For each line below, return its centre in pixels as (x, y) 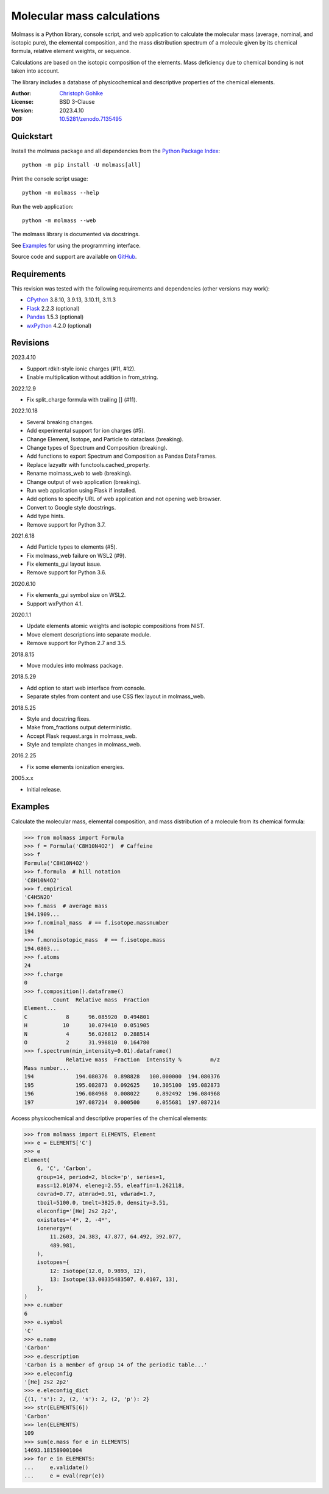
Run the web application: (42, 206)
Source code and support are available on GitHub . (74, 257)
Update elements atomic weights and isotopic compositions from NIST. (116, 626)
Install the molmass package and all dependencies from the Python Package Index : (116, 151)
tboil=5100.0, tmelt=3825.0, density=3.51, (103, 1203)
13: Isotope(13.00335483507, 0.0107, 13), (114, 1279)
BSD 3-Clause (77, 102)
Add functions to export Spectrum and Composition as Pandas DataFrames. (122, 456)
